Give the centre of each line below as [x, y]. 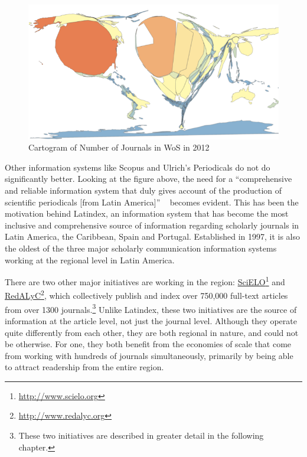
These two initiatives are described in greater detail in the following [141, 435]
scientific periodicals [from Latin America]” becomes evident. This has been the [152, 202]
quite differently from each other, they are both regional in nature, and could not [152, 332]
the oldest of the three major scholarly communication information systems [141, 248]
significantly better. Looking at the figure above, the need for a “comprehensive [148, 179]
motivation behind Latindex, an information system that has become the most [147, 213]
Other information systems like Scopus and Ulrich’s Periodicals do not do [138, 167]
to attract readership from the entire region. [84, 367]
